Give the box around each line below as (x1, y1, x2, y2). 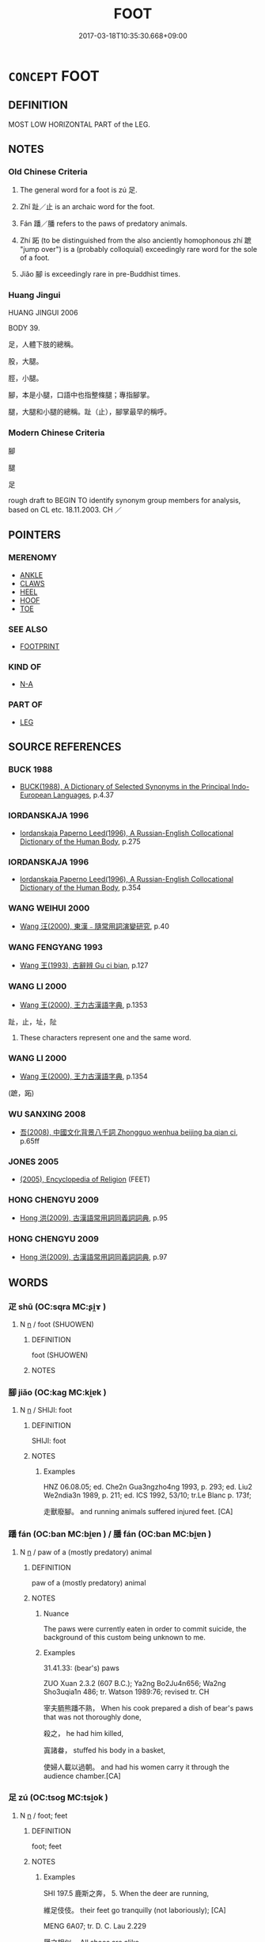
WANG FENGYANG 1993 (8, 942, 103, 953)
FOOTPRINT (19, 642, 60, 651)
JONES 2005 (8, 1156, 59, 1167)
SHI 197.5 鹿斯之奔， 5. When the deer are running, (43, 1888, 210, 1898)
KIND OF (8, 661, 42, 672)
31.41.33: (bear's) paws (43, 1663, 120, 1673)
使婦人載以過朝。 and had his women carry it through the (43, 1762, 229, 1772)
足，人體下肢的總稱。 (8, 339, 78, 349)
